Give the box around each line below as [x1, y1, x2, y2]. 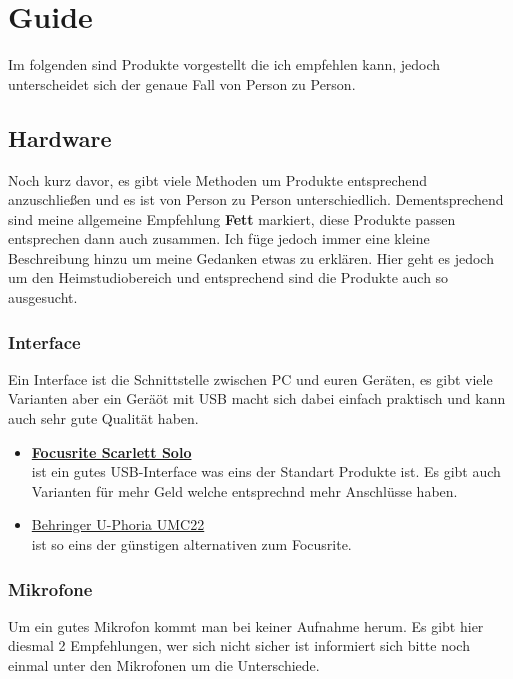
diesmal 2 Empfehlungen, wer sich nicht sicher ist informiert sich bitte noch [8, 635, 470, 656]
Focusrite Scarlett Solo [31, 441, 192, 462]
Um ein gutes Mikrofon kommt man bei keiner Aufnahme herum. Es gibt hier [8, 615, 484, 636]
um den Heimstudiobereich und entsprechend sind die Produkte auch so [8, 267, 449, 288]
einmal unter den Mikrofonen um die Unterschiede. [8, 655, 320, 676]
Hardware [8, 122, 112, 153]
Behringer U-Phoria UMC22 [31, 514, 205, 535]
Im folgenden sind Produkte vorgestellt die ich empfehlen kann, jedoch [8, 54, 441, 75]
